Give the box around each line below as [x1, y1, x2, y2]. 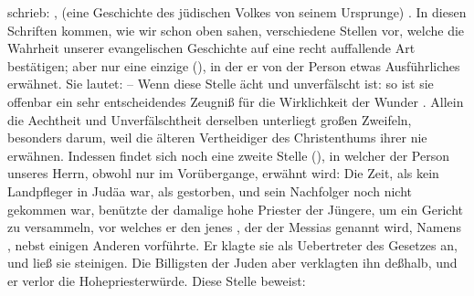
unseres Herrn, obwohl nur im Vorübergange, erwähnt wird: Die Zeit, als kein [7, 164, 439, 183]
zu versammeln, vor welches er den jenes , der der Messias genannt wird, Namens [7, 217, 461, 237]
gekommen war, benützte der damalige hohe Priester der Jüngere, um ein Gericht [7, 199, 463, 218]
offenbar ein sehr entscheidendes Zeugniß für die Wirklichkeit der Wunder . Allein [7, 91, 464, 111]
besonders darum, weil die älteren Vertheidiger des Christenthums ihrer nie [7, 128, 427, 147]
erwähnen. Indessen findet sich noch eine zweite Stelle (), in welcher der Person [7, 145, 449, 164]
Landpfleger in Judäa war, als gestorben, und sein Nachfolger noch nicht [7, 181, 412, 200]
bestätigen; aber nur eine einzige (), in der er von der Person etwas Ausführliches [7, 56, 460, 75]
